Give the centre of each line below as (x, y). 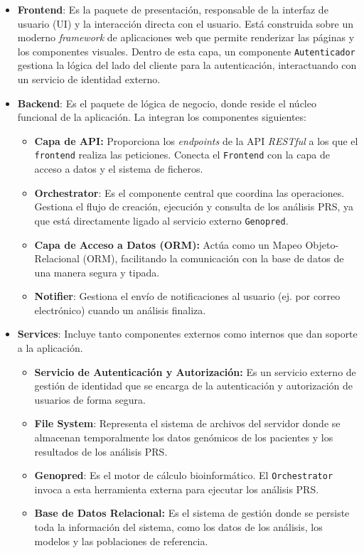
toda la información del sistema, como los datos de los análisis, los (178, 527)
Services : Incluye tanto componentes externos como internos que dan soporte (187, 334)
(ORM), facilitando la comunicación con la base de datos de (213, 258)
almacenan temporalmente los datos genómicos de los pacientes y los (184, 437)
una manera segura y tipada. (97, 272)
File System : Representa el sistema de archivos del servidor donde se (187, 423)
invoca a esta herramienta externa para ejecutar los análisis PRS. (177, 489)
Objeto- (322, 244)
